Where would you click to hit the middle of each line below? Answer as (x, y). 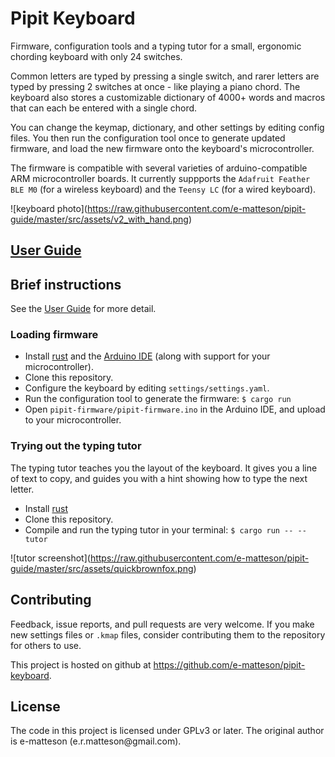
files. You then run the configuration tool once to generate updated (148, 138)
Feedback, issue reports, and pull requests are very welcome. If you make (162, 624)
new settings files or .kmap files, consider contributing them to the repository (168, 634)
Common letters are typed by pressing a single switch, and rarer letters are (165, 76)
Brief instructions (66, 284)
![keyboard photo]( (49, 208)
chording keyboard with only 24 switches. (96, 56)
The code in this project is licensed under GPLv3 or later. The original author (167, 731)
